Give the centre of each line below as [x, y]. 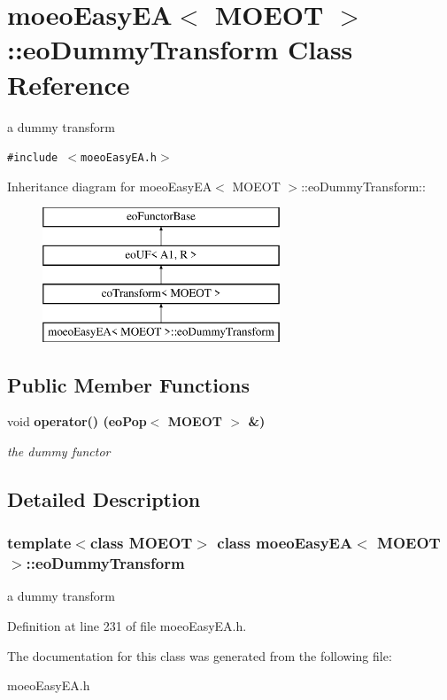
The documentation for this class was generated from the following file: [200, 655]
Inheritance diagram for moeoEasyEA [110, 186]
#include [33, 158]
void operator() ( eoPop [77, 421]
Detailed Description [104, 498]
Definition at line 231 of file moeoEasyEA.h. [127, 626]
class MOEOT [141, 543]
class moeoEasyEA [285, 543]
